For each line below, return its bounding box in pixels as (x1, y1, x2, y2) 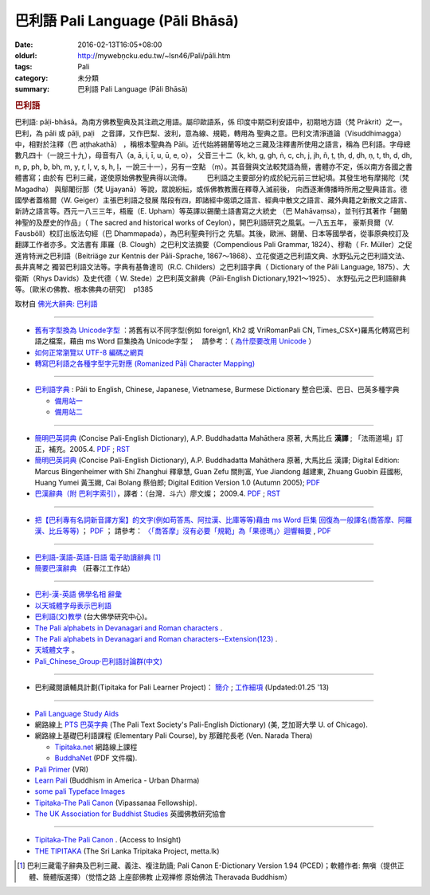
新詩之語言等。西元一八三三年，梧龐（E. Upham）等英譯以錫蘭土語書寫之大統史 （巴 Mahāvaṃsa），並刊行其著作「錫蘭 (14, 206, 408, 216)
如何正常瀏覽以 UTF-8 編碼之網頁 (34, 347, 144, 357)
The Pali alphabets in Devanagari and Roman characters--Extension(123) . (34, 634, 278, 643)
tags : (14, 62, 33, 72)
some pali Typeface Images (34, 787, 126, 796)
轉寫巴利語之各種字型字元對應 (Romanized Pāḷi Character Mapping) (34, 359, 256, 368)
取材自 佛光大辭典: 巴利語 (14, 299, 98, 308)
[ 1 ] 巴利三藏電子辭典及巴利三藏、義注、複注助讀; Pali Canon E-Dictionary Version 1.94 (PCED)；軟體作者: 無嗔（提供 (17, 861, 398, 870)
